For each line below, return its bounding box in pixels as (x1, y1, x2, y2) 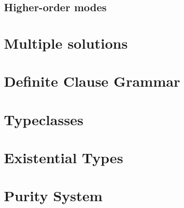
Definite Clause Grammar (4, 71, 180, 91)
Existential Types (4, 148, 123, 168)
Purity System (4, 186, 103, 206)
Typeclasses (4, 109, 84, 129)
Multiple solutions (4, 33, 128, 53)
